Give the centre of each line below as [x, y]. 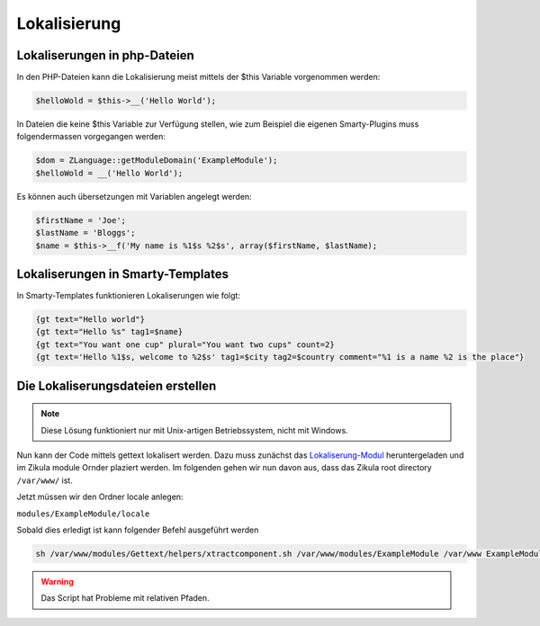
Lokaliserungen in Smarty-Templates [123, 274]
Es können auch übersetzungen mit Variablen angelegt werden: [134, 196]
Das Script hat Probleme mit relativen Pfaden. [126, 598]
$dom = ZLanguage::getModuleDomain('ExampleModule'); [157, 161]
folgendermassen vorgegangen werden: [91, 137]
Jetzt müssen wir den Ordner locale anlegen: [100, 497]
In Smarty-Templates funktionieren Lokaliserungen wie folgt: [128, 296]
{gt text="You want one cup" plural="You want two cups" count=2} [185, 344]
